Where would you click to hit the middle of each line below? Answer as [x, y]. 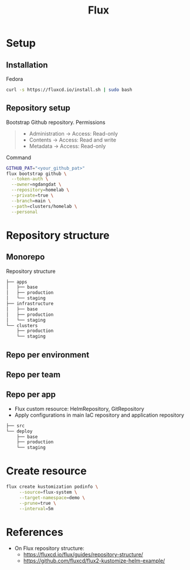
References [35, 532]
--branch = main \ [31, 201]
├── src [16, 426]
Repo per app [31, 395]
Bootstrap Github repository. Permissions [56, 122]
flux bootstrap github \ [36, 174]
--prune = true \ [38, 503]
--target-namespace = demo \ [52, 498]
